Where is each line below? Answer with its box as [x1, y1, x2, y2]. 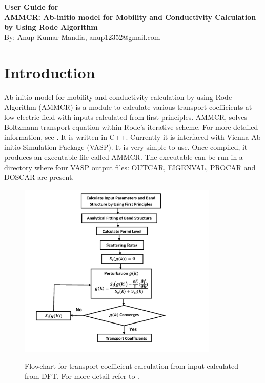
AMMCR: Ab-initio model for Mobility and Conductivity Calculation [4, 11, 256, 22]
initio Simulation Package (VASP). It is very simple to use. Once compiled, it [4, 142, 248, 152]
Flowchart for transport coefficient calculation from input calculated [25, 360, 238, 371]
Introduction [4, 62, 95, 83]
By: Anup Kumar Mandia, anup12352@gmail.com [4, 31, 160, 42]
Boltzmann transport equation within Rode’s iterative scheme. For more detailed [4, 122, 258, 132]
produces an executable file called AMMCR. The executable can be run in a [4, 152, 243, 163]
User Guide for [4, 2, 58, 12]
